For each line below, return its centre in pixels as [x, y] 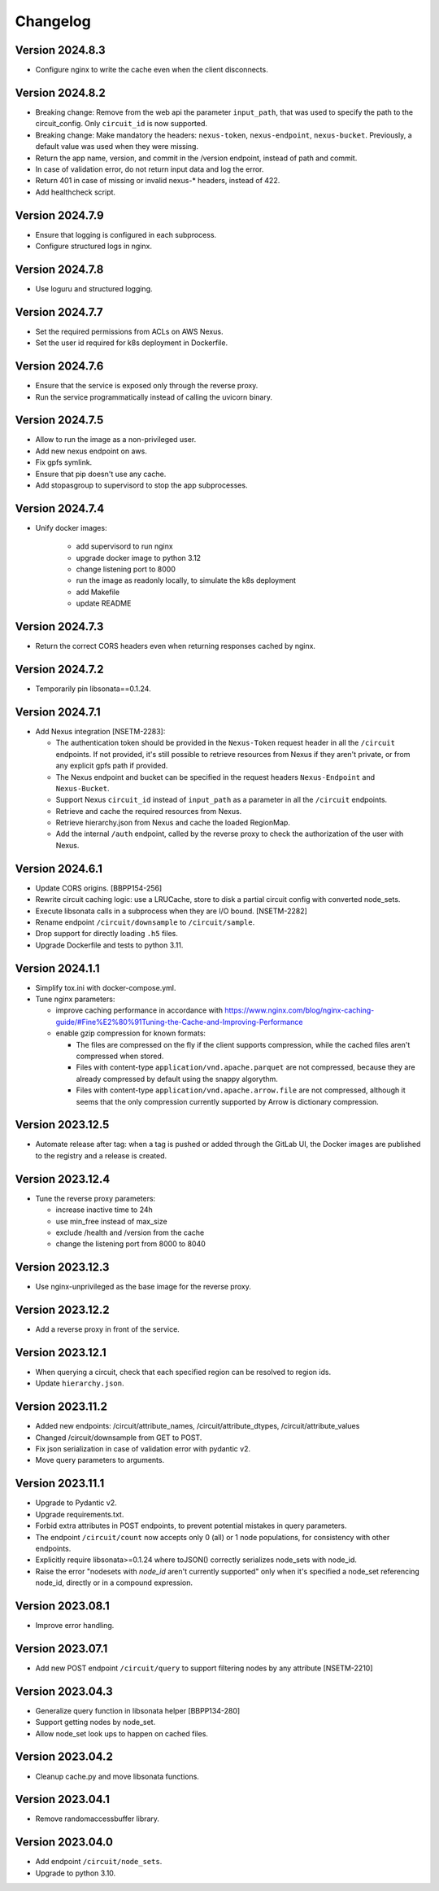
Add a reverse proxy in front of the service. [108, 1329]
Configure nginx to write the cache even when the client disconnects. [152, 70]
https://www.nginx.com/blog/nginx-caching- [300, 1010]
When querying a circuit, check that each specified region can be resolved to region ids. [183, 1372]
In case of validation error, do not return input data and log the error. [150, 169]
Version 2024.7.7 [59, 312]
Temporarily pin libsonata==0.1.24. [93, 689]
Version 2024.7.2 [59, 669]
